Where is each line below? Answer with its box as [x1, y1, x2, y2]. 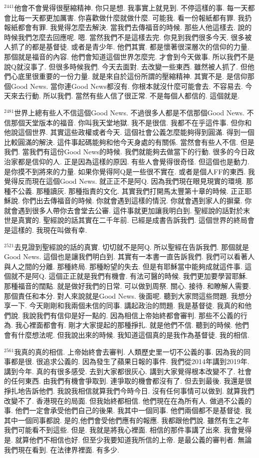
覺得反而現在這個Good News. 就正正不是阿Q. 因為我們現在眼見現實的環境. [4, 176, 244, 186]
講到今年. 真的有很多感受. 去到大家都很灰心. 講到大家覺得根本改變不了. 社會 [4, 366, 252, 376]
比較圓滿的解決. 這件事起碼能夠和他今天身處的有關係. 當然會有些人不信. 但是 [4, 136, 255, 147]
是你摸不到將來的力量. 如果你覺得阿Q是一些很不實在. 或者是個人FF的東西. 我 [4, 166, 255, 176]
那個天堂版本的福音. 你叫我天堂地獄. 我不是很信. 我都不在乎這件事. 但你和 [10, 117, 252, 127]
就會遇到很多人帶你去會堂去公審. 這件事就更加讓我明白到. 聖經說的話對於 [4, 205, 244, 215]
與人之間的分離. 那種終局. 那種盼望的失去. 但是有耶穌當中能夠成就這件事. [4, 261, 243, 271]
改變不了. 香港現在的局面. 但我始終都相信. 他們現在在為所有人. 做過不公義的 [4, 395, 252, 406]
